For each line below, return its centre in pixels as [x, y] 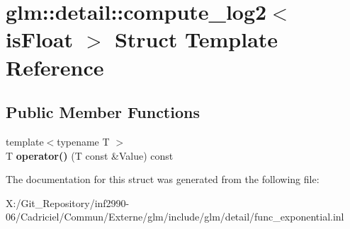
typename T [83, 141]
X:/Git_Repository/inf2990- [68, 202]
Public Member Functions [103, 112]
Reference [55, 67]
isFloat [40, 39]
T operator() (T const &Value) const [90, 155]
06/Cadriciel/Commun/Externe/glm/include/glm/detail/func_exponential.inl [175, 217]
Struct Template [196, 39]
